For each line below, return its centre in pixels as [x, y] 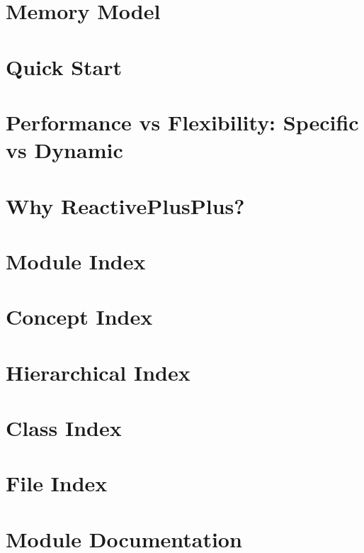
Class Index [64, 428]
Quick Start [64, 66]
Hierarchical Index [98, 372]
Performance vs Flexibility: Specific [182, 122]
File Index [57, 483]
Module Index [76, 261]
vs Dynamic [64, 150]
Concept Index [79, 317]
